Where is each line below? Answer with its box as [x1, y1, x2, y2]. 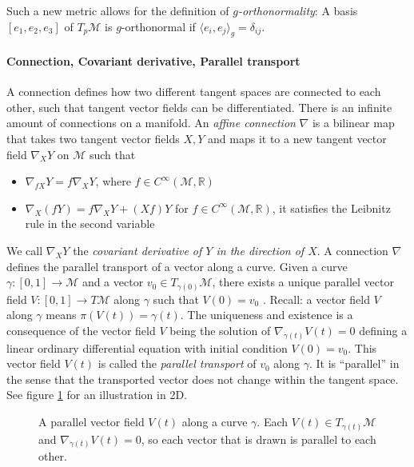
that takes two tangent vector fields [6, 130, 180, 146]
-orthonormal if [121, 18, 196, 34]
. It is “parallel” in [309, 355, 400, 372]
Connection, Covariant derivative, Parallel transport [6, 52, 301, 69]
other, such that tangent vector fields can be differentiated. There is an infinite [6, 98, 392, 115]
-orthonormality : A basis [237, 2, 358, 18]
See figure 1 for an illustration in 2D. [6, 386, 187, 403]
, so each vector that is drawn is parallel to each [141, 430, 376, 447]
